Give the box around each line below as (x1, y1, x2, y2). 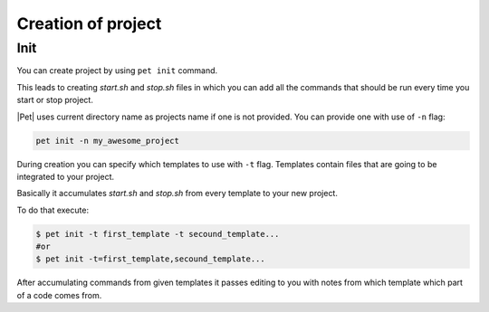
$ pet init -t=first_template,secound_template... (35, 254, 266, 264)
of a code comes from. (16, 289, 102, 300)
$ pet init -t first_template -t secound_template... (35, 229, 280, 239)
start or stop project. (16, 95, 94, 106)
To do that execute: (16, 204, 90, 215)
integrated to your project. (16, 171, 115, 182)
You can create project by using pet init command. (16, 65, 218, 76)
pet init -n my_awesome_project (35, 136, 180, 146)
